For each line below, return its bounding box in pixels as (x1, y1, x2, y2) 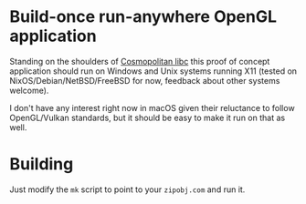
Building (9, 154, 74, 175)
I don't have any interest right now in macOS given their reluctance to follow (9, 102, 295, 113)
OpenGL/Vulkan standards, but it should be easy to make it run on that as (9, 112, 286, 123)
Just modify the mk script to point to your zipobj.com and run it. (9, 184, 246, 195)
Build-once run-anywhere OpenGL (9, 6, 277, 27)
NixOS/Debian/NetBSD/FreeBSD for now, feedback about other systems (9, 75, 280, 86)
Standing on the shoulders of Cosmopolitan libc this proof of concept (9, 56, 270, 66)
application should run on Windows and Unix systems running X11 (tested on (9, 66, 298, 76)
